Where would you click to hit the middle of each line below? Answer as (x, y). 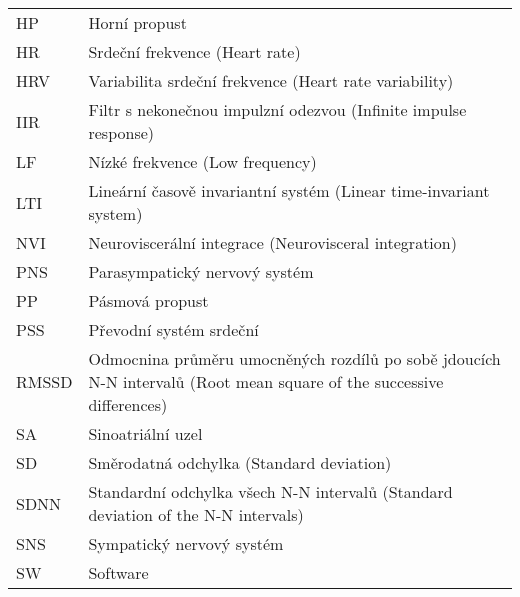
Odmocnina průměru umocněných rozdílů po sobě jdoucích (294, 358)
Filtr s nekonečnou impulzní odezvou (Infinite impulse (277, 109)
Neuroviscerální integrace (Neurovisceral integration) (272, 242)
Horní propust (137, 22)
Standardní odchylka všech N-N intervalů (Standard (270, 491)
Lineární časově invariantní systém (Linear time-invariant (289, 190)
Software (118, 572)
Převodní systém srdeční (173, 329)
